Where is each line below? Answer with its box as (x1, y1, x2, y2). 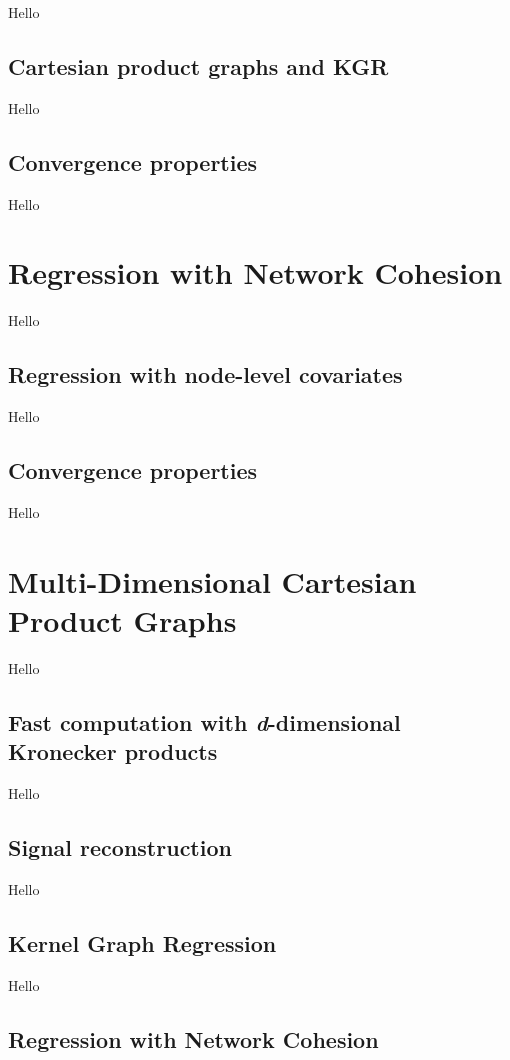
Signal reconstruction (8, 831, 232, 862)
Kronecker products (8, 736, 218, 767)
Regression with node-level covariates (8, 359, 403, 390)
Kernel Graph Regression (8, 927, 277, 958)
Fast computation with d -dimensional (8, 706, 401, 737)
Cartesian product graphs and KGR (8, 50, 389, 81)
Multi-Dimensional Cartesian (8, 560, 417, 601)
